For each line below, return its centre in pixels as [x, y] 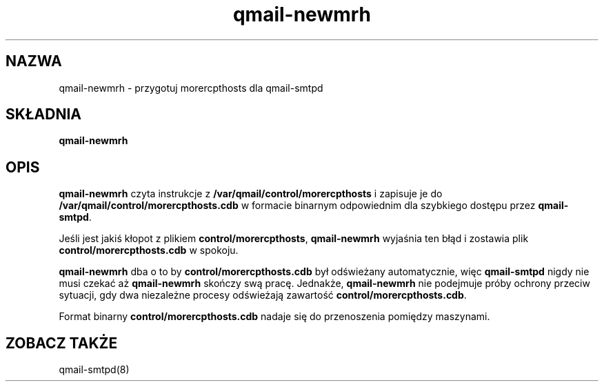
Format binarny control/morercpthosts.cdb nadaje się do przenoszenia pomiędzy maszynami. [274, 317]
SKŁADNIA [43, 115]
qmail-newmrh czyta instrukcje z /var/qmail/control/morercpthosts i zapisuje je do [251, 194]
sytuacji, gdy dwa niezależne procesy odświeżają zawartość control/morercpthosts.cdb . [263, 295]
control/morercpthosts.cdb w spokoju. [149, 250]
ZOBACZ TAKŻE [62, 343]
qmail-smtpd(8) [94, 370]
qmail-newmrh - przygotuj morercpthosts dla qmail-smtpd [191, 88]
